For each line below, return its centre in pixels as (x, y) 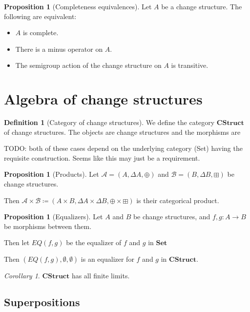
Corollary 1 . (22, 276)
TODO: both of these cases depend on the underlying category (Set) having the (123, 148)
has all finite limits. (101, 276)
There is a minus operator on (59, 49)
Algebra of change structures (103, 99)
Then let (17, 242)
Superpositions (42, 302)
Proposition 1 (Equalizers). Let (53, 217)
